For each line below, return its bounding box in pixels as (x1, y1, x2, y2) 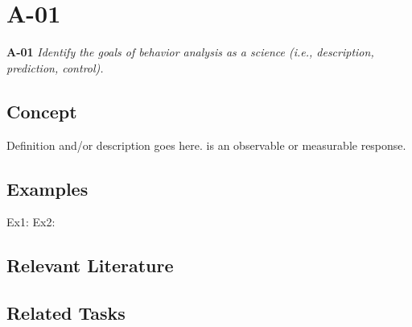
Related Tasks (6, 300, 126, 325)
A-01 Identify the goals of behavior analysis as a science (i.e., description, (6, 43, 374, 60)
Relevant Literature (6, 253, 174, 278)
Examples (6, 176, 89, 201)
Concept (6, 98, 77, 123)
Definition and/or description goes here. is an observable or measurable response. (6, 136, 406, 153)
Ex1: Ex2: (6, 213, 56, 230)
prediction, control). (6, 59, 104, 76)
